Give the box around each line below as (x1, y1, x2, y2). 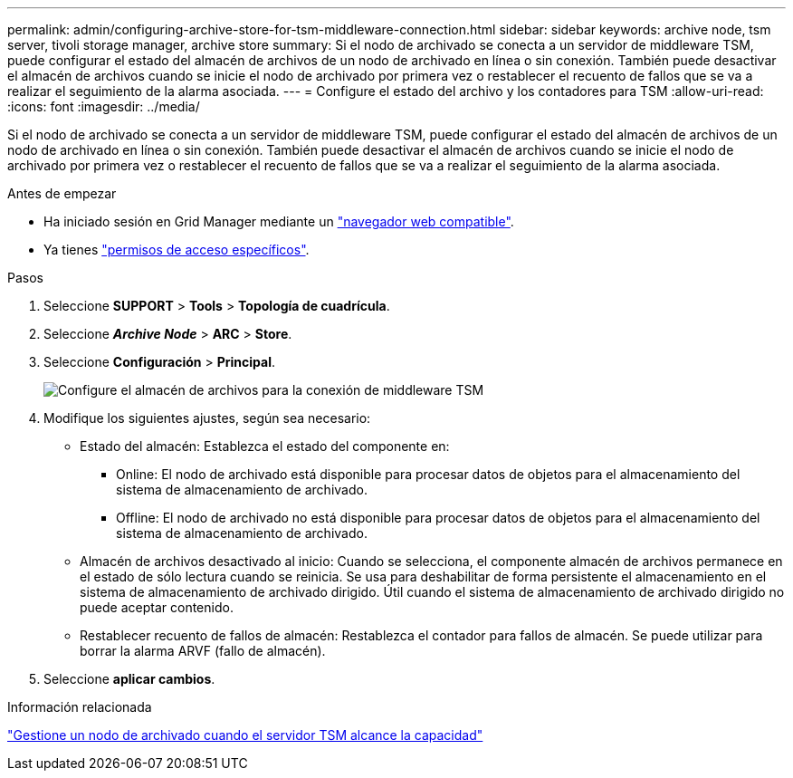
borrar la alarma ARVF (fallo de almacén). (80, 643, 326, 658)
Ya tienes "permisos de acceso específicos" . (43, 242, 310, 257)
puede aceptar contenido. (80, 600, 234, 615)
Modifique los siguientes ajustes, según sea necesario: (43, 410, 371, 426)
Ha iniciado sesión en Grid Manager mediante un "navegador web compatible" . (43, 214, 514, 229)
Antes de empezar (7, 186, 117, 201)
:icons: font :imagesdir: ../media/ (7, 99, 200, 114)
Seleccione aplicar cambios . (43, 671, 215, 687)
